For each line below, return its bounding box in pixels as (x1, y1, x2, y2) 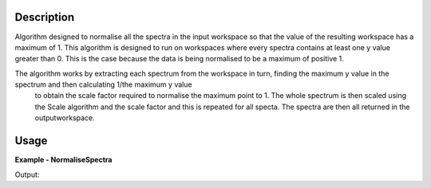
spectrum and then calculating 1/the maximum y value (14, 80, 192, 89)
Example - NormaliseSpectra (14, 155, 113, 165)
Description (14, 10, 75, 24)
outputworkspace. (34, 113, 95, 123)
